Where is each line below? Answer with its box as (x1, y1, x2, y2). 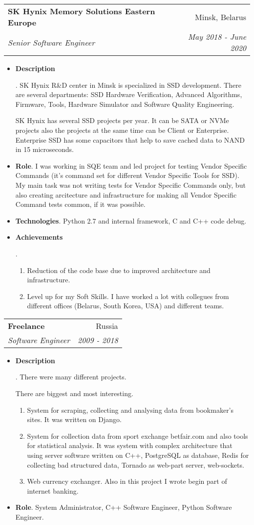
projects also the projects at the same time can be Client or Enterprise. (15, 125, 229, 135)
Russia (96, 320, 118, 331)
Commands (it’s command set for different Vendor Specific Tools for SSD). (15, 170, 239, 180)
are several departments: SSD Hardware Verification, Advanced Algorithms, (15, 89, 242, 100)
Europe (8, 17, 37, 28)
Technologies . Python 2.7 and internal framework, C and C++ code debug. (15, 215, 247, 225)
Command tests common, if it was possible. (15, 199, 146, 209)
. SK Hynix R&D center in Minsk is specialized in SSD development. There (15, 79, 241, 90)
